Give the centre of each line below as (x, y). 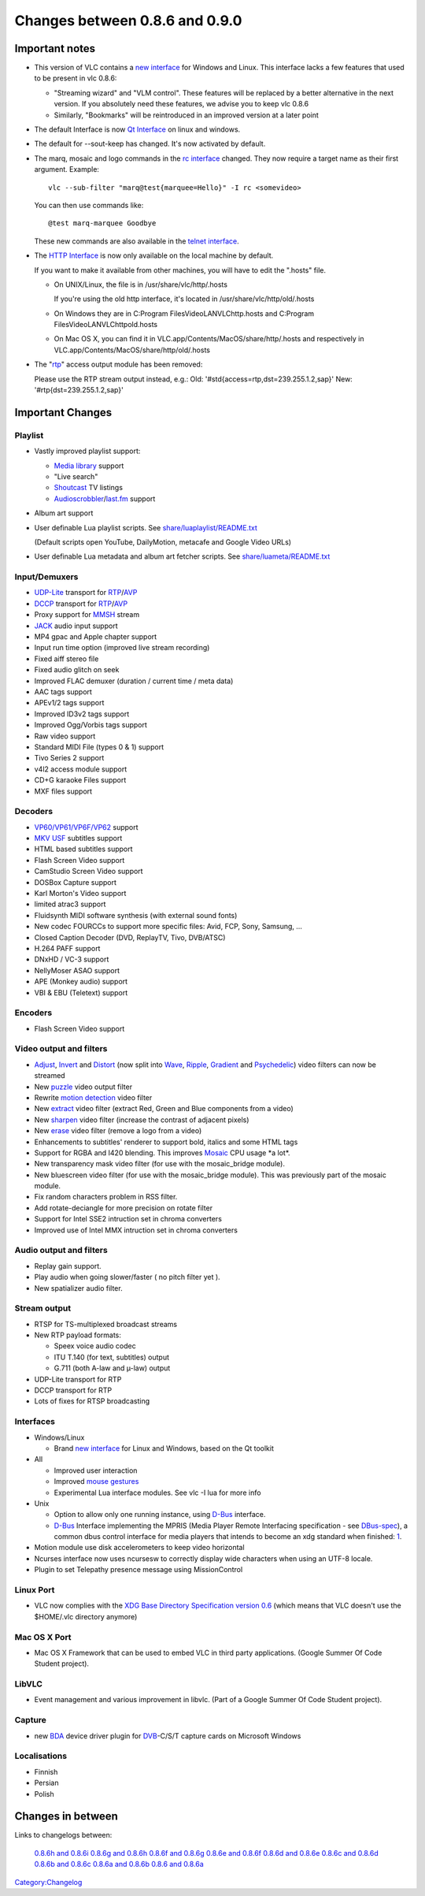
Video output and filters (61, 1049)
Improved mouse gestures (96, 1481)
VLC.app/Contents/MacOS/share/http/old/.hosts (132, 350)
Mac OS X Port (43, 1637)
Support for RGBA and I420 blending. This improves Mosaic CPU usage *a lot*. (162, 1152)
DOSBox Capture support (76, 882)
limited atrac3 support (70, 904)
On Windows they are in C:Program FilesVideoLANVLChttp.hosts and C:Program (184, 313)
